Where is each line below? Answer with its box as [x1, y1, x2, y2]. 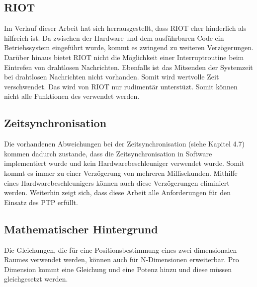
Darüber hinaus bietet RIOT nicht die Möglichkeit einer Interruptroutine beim [4, 52, 244, 62]
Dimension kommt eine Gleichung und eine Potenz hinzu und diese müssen [4, 264, 232, 274]
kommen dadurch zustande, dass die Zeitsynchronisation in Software [4, 148, 212, 158]
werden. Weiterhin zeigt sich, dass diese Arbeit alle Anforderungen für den [4, 187, 231, 198]
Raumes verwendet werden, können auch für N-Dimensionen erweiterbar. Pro [4, 254, 239, 265]
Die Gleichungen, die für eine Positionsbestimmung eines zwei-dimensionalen [4, 244, 237, 255]
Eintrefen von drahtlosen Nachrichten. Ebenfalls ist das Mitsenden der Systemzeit [4, 62, 253, 72]
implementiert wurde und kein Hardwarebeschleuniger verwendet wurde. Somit [4, 158, 245, 168]
